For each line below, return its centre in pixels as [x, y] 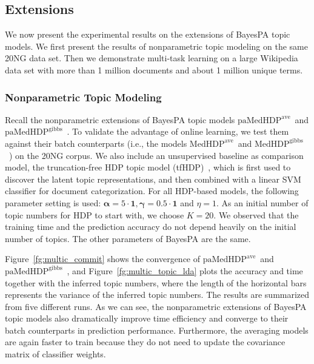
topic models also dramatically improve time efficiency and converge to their [147, 318]
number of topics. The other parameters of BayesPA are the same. [128, 238]
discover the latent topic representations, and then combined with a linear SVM [153, 179]
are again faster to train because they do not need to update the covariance [145, 342]
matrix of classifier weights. [55, 354]
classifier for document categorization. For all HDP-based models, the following [152, 191]
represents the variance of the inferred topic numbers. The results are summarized [157, 295]
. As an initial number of [262, 202]
